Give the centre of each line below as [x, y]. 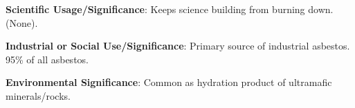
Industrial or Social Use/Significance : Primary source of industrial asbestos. [178, 46]
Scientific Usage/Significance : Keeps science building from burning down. [170, 9]
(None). [22, 22]
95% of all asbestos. [47, 59]
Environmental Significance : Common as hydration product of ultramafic [169, 82]
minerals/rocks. [38, 95]
